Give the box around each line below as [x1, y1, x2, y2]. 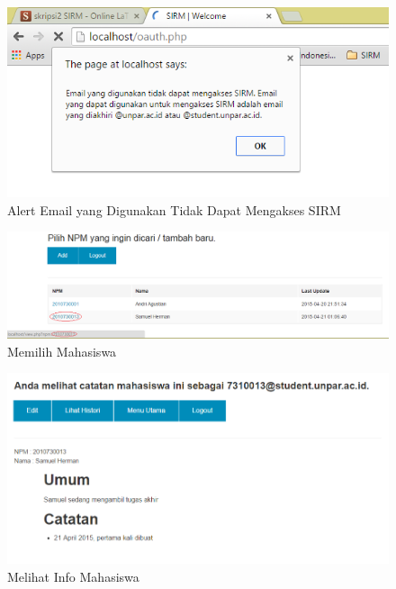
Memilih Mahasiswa [7, 341, 117, 360]
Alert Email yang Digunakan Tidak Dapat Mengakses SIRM [7, 200, 341, 219]
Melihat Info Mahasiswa [7, 566, 139, 585]
